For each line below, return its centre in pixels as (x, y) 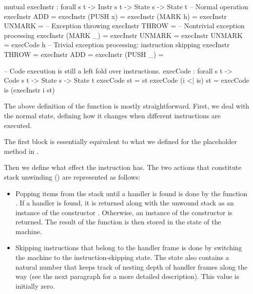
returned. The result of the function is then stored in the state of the (118, 222)
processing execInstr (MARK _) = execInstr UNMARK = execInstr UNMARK (123, 35)
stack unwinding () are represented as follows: (72, 176)
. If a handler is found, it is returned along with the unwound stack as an (125, 203)
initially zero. (35, 285)
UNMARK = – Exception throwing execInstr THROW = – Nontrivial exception (124, 26)
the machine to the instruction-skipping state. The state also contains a (122, 257)
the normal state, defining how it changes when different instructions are (112, 115)
